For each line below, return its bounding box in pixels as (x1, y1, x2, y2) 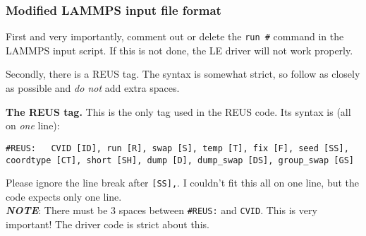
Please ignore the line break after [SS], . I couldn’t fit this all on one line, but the (6, 175, 360, 190)
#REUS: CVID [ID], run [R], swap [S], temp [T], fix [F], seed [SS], (6, 143, 349, 153)
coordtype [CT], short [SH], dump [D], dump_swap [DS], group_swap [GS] (6, 155, 354, 165)
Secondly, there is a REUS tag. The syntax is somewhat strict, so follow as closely (6, 66, 360, 81)
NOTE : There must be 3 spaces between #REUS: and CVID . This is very (6, 203, 317, 218)
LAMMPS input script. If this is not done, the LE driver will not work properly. (6, 42, 353, 57)
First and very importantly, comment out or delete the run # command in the (6, 29, 344, 44)
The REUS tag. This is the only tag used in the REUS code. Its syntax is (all (6, 104, 351, 119)
